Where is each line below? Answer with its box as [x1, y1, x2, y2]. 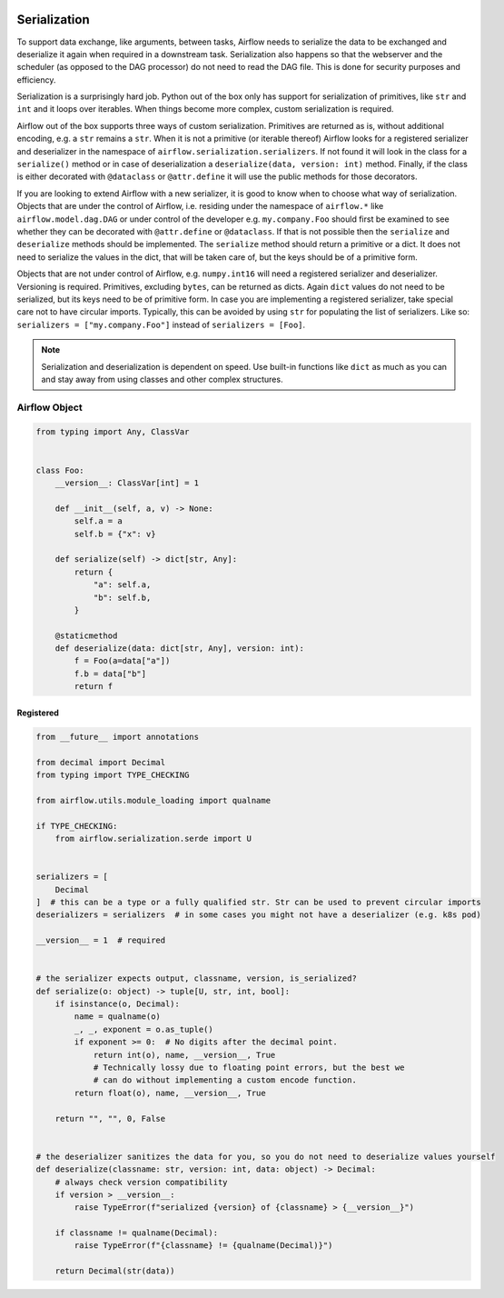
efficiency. [16, 74, 56, 85]
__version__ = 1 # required [35, 935, 166, 945]
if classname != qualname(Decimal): [54, 1228, 218, 1238]
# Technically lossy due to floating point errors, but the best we [93, 1062, 405, 1073]
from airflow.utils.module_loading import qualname [35, 795, 272, 805]
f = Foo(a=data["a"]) [74, 655, 171, 666]
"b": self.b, [93, 592, 152, 603]
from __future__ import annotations [35, 732, 200, 742]
